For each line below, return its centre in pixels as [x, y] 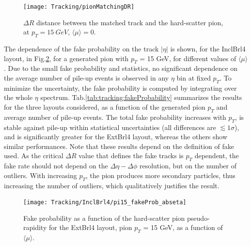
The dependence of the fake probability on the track [81, 49]
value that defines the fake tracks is [131, 156]
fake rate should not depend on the [56, 166]
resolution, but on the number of [188, 166]
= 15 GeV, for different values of [188, 58]
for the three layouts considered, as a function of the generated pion [105, 107]
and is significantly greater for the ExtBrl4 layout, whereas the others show [116, 137]
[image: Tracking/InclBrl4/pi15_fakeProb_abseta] [105, 203]
